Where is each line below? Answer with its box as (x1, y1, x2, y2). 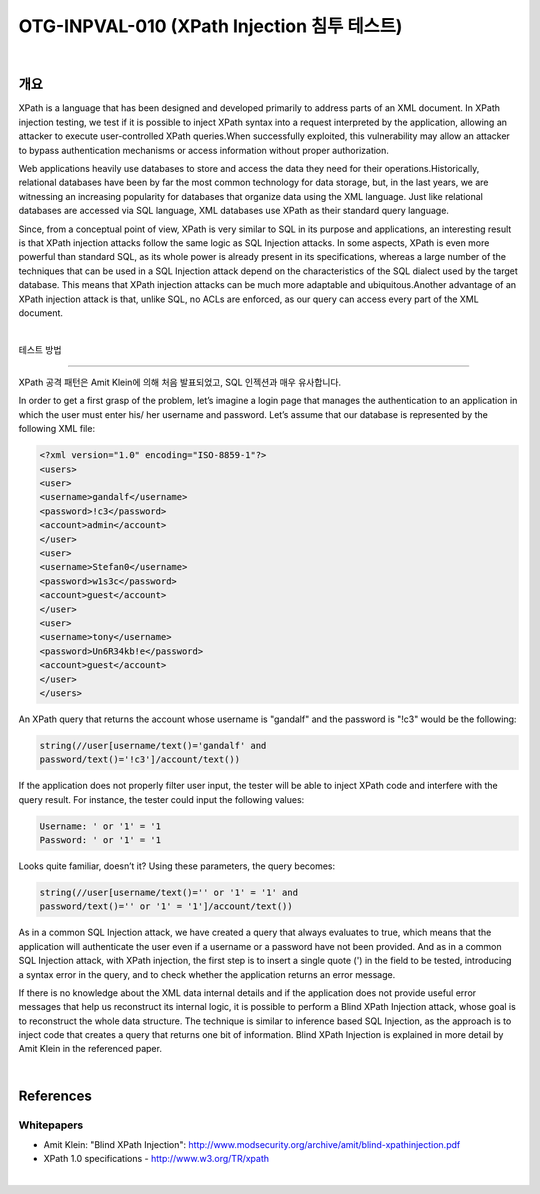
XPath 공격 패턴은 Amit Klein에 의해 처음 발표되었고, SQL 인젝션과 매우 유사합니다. (18, 376, 342, 389)
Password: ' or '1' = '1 (39, 835, 162, 845)
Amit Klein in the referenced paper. (18, 1043, 162, 1055)
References (18, 1087, 92, 1104)
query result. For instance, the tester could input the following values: (18, 793, 305, 805)
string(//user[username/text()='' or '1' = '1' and (39, 886, 299, 898)
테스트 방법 (18, 343, 62, 355)
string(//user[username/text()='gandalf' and (39, 740, 267, 751)
